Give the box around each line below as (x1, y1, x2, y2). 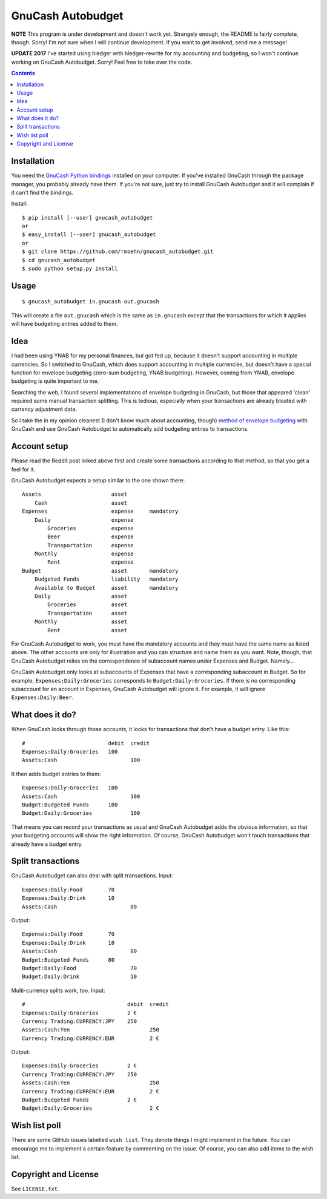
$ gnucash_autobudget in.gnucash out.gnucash (22, 298, 160, 305)
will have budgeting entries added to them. (11, 320, 118, 328)
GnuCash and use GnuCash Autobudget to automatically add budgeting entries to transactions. (11, 425, 249, 433)
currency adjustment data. (11, 405, 78, 413)
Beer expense (47, 533, 134, 540)
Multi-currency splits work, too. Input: (11, 987, 105, 994)
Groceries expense (47, 525, 134, 532)
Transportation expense (47, 542, 134, 549)
